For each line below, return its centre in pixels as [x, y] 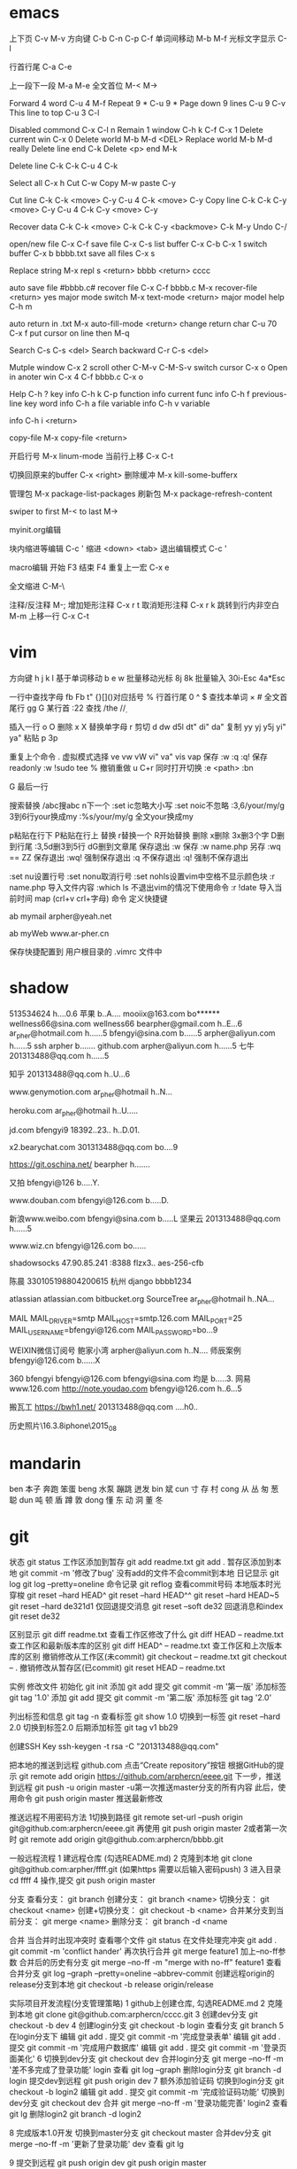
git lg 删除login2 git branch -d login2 [76, 2114]
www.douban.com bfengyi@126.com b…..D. [89, 1201]
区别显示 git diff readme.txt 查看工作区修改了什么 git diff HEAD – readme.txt [147, 1635]
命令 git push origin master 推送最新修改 [90, 1799]
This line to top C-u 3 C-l [54, 113]
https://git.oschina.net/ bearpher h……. [80, 1164]
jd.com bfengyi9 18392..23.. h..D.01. [75, 1130]
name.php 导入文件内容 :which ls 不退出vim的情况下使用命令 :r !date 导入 [142, 887]
